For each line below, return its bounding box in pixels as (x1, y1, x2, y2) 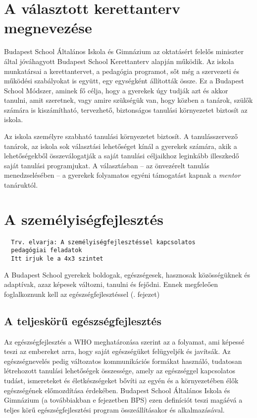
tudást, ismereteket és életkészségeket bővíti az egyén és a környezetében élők (4, 375, 239, 386)
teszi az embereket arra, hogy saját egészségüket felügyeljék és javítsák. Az (4, 346, 231, 356)
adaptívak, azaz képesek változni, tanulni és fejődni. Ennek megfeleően (4, 279, 218, 289)
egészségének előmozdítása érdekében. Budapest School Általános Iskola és (4, 385, 230, 395)
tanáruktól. (4, 180, 38, 190)
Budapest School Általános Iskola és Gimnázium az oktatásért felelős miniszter (4, 46, 244, 57)
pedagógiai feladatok (11, 247, 82, 254)
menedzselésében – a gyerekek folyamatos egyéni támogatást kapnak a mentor (4, 170, 241, 180)
